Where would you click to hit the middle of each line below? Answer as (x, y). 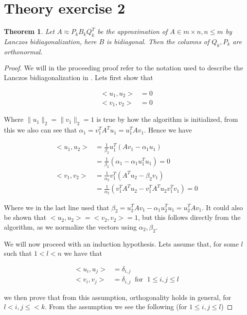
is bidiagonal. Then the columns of (158, 41)
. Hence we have (168, 130)
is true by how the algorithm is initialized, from (167, 119)
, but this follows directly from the (189, 217)
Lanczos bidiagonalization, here (50, 41)
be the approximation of (132, 31)
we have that (83, 253)
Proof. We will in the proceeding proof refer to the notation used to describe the (123, 68)
